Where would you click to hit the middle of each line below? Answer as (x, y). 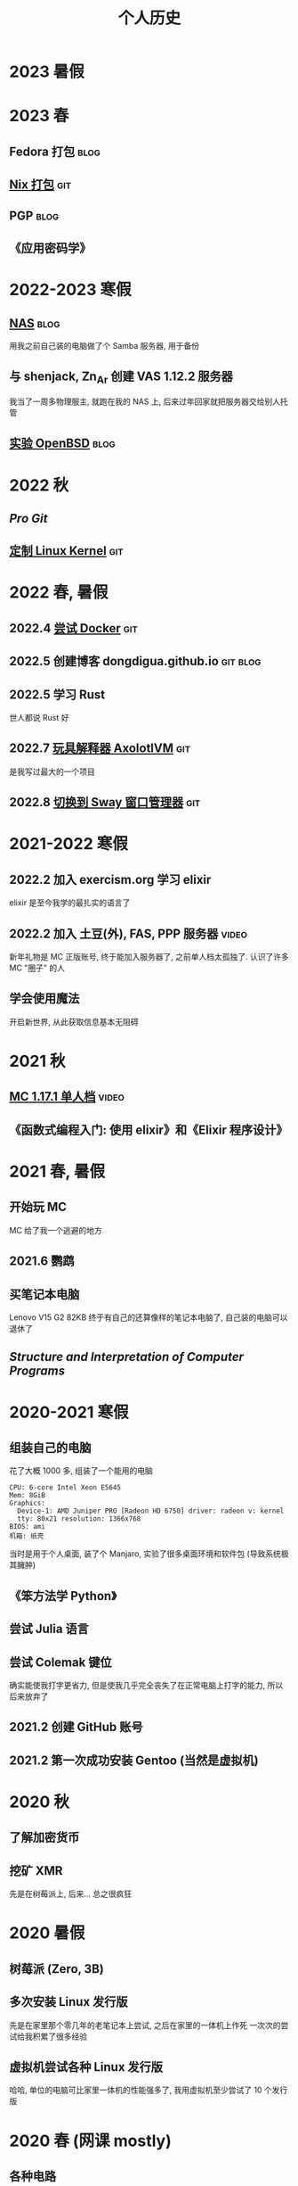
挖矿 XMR (36, 1871)
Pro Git (28, 518)
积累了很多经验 (60, 2036)
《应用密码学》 (50, 247)
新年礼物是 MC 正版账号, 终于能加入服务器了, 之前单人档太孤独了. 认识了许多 (149, 957)
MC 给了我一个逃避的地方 (56, 1230)
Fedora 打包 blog (55, 151)
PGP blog (34, 215)
